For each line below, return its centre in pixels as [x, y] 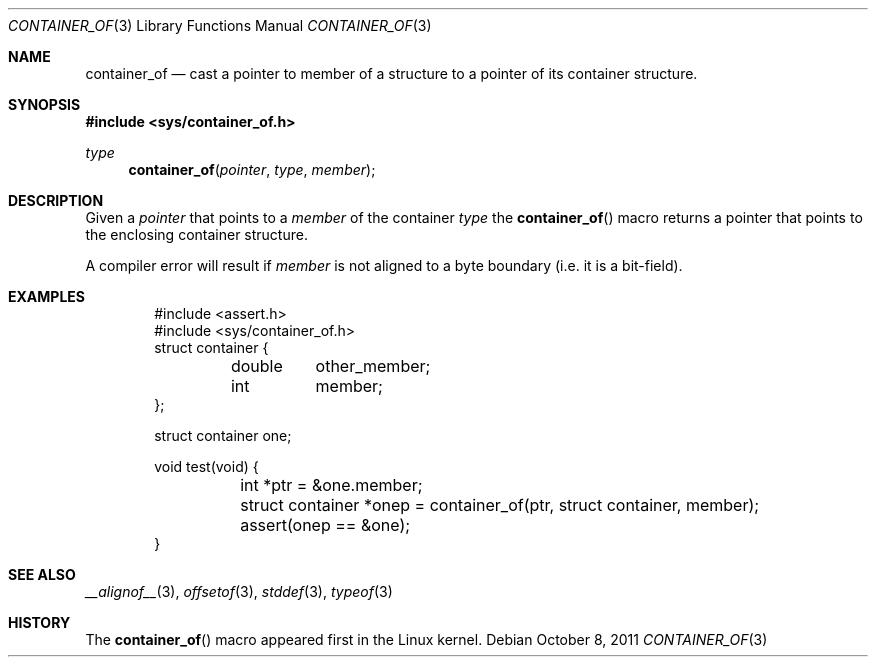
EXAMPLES [46, 296]
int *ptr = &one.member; [331, 485]
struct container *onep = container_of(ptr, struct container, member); [500, 505]
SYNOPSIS [44, 104]
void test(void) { [206, 466]
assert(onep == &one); [325, 525]
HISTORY [39, 622]
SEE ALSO [42, 574]
